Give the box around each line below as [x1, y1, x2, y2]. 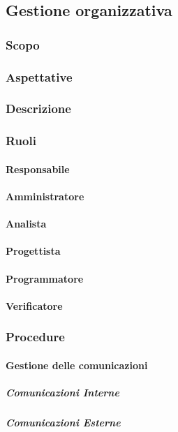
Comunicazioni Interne [6, 385, 119, 399]
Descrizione [6, 100, 71, 117]
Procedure [6, 328, 65, 345]
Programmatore [6, 271, 84, 285]
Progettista [6, 244, 61, 258]
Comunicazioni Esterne [6, 415, 121, 429]
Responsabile [6, 161, 70, 176]
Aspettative [6, 68, 73, 85]
